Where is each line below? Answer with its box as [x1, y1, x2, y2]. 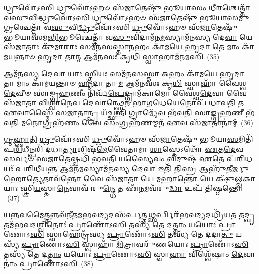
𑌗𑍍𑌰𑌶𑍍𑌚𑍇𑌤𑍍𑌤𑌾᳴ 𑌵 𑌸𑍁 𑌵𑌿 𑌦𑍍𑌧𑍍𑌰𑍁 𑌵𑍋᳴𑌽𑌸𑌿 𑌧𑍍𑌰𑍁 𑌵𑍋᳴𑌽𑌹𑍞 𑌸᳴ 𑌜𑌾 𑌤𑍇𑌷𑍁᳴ [4, 22, 238, 32]
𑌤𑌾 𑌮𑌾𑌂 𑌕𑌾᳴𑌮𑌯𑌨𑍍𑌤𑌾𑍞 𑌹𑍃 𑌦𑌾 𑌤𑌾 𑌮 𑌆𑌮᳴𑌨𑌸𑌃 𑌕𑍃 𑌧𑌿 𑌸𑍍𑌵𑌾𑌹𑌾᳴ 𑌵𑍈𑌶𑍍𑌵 [4, 78, 247, 88]
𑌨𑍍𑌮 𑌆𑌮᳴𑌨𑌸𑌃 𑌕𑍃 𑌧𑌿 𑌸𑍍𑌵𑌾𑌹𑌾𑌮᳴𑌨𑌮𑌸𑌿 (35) [75, 51, 220, 61]
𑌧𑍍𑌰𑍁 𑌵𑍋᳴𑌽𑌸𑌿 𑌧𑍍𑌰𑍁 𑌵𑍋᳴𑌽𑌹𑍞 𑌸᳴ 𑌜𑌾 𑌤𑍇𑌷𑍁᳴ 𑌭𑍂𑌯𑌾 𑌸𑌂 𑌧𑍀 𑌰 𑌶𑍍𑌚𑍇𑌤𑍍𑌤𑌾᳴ [4, 2, 250, 12]
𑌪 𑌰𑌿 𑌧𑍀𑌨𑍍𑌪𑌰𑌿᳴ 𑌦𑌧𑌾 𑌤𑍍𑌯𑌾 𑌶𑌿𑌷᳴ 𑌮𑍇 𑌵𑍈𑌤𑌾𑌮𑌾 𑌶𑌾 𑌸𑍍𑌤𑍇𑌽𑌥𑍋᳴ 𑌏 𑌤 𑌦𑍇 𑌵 [4, 143, 243, 154]
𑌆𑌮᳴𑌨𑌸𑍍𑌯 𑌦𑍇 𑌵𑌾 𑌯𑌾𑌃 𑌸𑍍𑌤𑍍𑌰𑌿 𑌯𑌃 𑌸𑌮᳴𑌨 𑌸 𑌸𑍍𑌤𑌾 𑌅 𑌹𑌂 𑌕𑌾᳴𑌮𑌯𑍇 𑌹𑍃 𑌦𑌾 [4, 68, 245, 78]
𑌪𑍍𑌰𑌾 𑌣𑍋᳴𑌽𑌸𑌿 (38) [19, 258, 94, 269]
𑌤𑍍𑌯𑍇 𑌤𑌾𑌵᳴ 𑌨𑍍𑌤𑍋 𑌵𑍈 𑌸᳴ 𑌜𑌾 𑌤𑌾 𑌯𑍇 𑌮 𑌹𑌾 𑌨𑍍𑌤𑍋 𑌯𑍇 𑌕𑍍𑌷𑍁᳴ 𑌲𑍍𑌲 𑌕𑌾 [26, 173, 256, 183]
